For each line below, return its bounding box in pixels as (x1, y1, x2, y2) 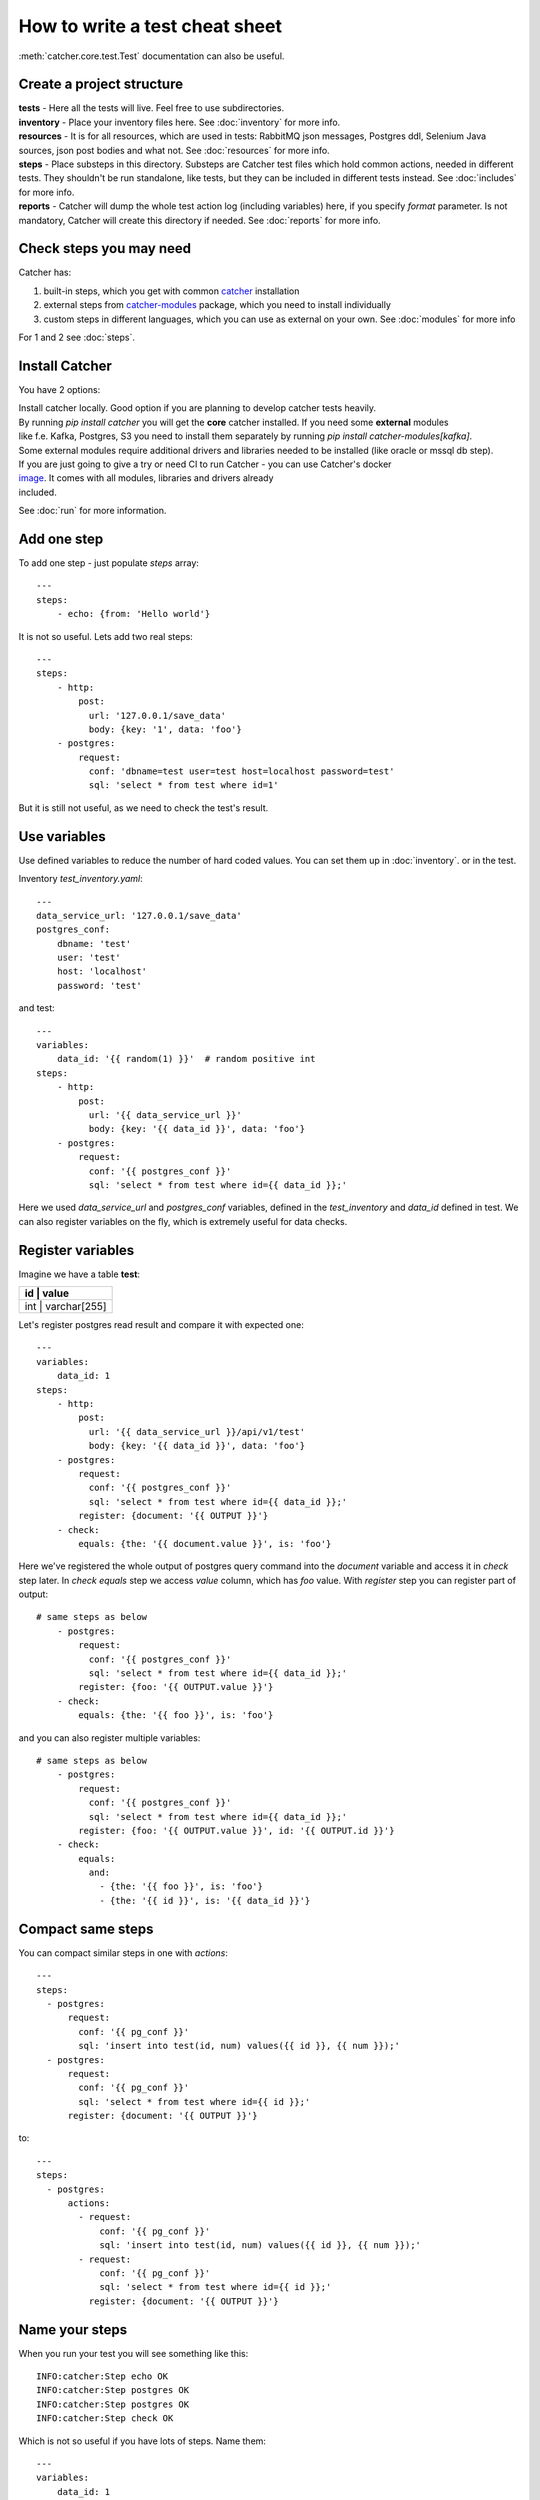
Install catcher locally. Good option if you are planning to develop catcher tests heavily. (18, 402, 377, 414)
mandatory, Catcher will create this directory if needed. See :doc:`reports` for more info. (18, 214, 381, 226)
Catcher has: (18, 266, 72, 279)
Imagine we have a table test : (18, 1268, 140, 1280)
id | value (24, 1286, 70, 1300)
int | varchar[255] (24, 1300, 107, 1314)
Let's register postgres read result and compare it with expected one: (18, 1319, 304, 1331)
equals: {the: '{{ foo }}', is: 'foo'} (78, 1710, 274, 1721)
